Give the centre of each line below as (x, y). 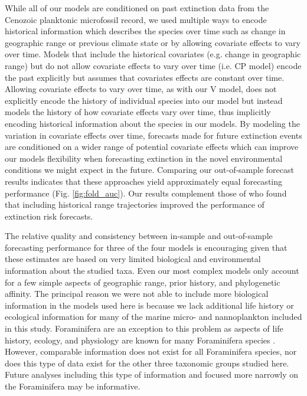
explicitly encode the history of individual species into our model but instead (144, 100)
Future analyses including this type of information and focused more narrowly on (151, 374)
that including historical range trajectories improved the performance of (135, 204)
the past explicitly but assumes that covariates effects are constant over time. (145, 77)
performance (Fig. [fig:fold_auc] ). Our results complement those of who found (146, 193)
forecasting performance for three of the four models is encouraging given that (146, 247)
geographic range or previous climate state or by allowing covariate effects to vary (153, 42)
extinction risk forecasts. (49, 216)
